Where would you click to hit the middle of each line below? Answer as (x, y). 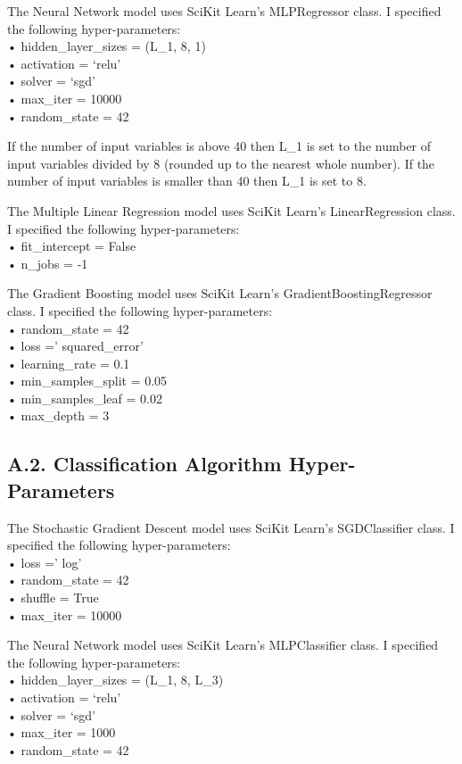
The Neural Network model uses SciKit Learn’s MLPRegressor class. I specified (224, 11)
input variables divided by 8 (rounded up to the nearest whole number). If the (221, 163)
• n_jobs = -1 (48, 263)
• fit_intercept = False (72, 246)
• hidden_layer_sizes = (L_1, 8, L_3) (115, 680)
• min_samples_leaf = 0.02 (85, 398)
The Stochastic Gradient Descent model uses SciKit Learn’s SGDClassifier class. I (231, 527)
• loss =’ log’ (45, 562)
